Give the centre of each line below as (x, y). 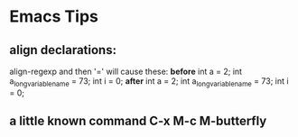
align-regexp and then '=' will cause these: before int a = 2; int (126, 71)
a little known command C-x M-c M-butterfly (138, 121)
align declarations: (63, 50)
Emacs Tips (54, 17)
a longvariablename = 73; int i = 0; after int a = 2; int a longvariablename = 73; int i (149, 82)
